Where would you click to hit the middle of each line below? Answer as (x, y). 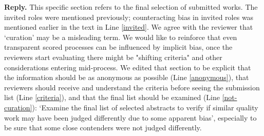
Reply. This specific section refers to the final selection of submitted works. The (131, 7)
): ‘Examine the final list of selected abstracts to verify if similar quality (145, 107)
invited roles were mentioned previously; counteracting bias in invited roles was (129, 17)
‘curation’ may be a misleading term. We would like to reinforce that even (121, 37)
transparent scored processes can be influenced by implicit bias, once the (118, 47)
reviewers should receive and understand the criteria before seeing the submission (132, 87)
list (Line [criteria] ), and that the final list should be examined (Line (112, 97)
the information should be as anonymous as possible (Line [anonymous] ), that (127, 77)
